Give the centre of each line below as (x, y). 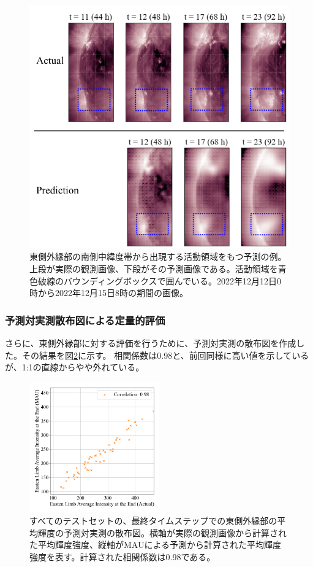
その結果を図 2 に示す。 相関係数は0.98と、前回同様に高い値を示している (165, 355)
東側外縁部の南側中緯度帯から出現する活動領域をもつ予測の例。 (158, 256)
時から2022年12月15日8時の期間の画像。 (109, 293)
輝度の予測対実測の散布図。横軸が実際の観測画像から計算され (162, 532)
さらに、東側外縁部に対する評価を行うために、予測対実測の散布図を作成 (151, 342)
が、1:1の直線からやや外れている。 (75, 367)
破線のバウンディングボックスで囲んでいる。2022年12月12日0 (159, 280)
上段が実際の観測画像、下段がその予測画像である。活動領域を (154, 268)
